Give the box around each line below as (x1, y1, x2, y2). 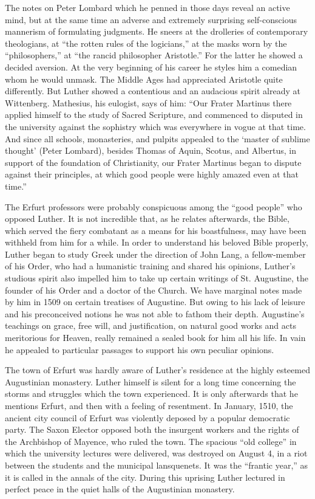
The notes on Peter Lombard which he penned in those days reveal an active (5, 1, 290, 13)
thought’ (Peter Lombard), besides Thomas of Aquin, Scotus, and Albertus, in (5, 144, 297, 157)
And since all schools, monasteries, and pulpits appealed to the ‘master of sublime (5, 132, 310, 145)
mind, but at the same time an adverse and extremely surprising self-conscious (5, 13, 297, 26)
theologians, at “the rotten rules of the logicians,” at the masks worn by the (5, 36, 287, 49)
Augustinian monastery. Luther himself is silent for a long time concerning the (5, 375, 296, 388)
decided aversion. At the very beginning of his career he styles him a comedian (5, 60, 297, 73)
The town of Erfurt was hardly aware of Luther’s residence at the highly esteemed (5, 363, 310, 376)
